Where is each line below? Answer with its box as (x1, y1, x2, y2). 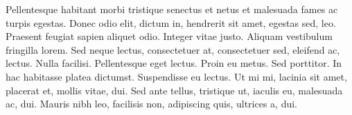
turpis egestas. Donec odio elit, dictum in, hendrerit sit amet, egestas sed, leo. (6, 15, 336, 30)
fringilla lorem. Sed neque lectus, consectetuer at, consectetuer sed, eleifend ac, (6, 42, 340, 56)
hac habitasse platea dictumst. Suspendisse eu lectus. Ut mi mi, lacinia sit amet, (6, 69, 347, 83)
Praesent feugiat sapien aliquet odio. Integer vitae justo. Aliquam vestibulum (6, 29, 333, 43)
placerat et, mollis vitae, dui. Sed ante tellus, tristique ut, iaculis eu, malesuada (6, 83, 343, 97)
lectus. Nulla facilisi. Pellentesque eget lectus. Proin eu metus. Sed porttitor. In (6, 56, 342, 70)
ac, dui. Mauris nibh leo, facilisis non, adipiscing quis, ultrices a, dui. (6, 96, 297, 111)
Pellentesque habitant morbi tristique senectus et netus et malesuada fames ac (6, 2, 338, 16)
